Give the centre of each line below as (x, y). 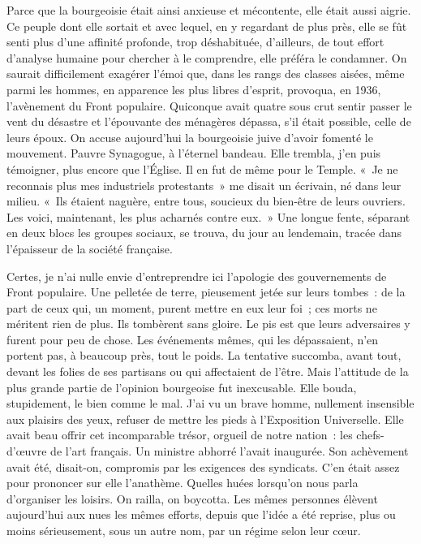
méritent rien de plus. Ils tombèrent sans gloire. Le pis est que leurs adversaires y (208, 324)
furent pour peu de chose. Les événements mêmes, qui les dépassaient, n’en (193, 339)
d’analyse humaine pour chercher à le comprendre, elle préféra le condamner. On (207, 57)
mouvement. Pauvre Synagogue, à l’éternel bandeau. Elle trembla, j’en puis (194, 153)
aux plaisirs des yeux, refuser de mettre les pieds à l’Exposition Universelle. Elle (205, 419)
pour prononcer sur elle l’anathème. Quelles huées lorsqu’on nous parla (183, 483)
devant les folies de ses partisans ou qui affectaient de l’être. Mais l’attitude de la (208, 371)
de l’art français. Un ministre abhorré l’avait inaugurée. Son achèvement (230, 451)
